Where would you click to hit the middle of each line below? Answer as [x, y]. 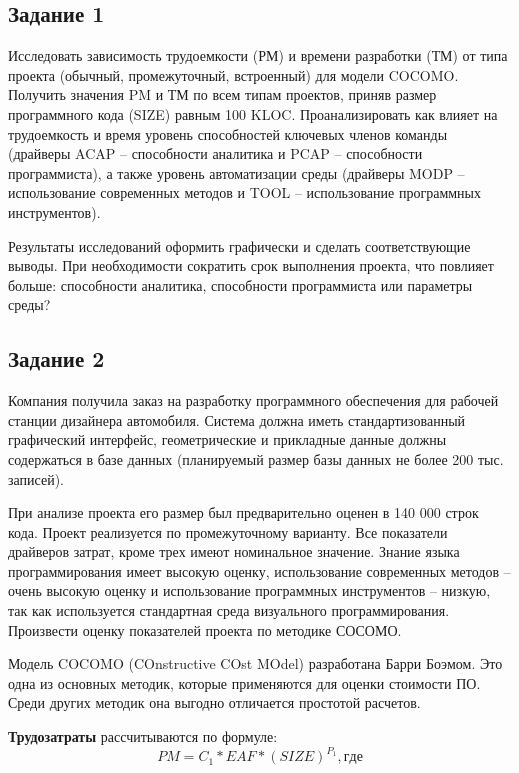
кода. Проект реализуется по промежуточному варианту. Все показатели [228, 531]
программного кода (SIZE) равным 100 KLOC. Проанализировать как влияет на [253, 113]
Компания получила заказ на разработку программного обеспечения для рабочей [253, 400]
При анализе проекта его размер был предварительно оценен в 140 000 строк [243, 512]
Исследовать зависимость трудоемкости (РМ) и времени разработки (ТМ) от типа [258, 55]
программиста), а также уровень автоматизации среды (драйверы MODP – [236, 172]
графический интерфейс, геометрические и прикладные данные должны [227, 439]
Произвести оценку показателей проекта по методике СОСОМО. [205, 629]
